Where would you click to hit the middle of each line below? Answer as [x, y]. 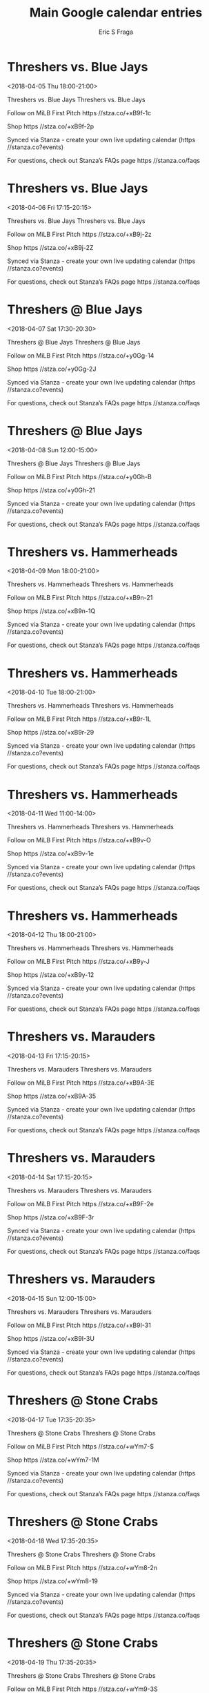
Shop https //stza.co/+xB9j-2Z [50, 247]
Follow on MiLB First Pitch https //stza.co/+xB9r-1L [79, 719]
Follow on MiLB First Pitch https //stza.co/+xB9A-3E [81, 1083]
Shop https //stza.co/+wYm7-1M [53, 1460]
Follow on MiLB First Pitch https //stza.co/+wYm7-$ [80, 1447]
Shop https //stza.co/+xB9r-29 [51, 733]
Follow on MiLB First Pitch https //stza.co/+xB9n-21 [80, 598]
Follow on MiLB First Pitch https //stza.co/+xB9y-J [78, 962]
